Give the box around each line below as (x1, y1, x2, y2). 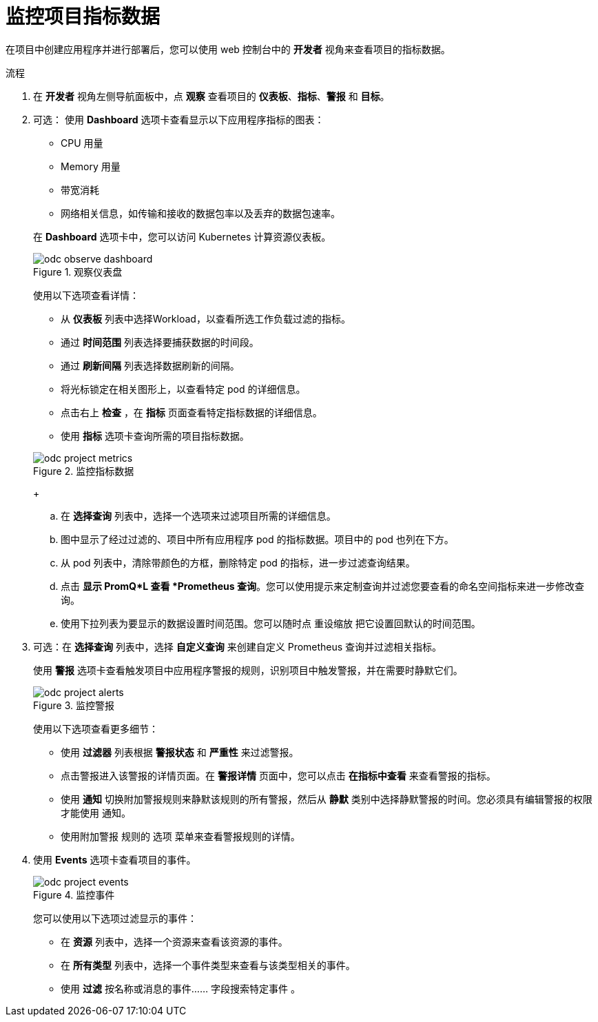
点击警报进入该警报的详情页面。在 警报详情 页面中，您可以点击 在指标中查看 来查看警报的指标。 (61, 769, 496, 781)
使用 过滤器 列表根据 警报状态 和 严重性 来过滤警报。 (61, 746, 299, 758)
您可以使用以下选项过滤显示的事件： (33, 912, 197, 924)
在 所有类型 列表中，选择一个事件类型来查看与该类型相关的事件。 (61, 959, 355, 971)
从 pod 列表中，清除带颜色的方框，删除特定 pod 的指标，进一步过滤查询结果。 (61, 556, 415, 569)
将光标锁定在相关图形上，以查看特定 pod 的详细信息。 (61, 382, 306, 395)
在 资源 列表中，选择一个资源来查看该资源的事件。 (61, 935, 288, 948)
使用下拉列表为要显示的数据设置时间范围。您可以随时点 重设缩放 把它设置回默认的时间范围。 (61, 617, 481, 629)
